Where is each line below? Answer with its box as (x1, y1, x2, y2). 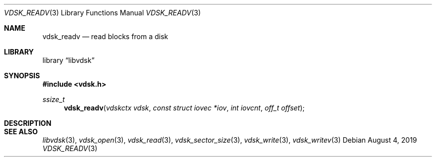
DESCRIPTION (4, 119, 52, 127)
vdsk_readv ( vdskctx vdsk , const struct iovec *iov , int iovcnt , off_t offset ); (64, 104, 305, 112)
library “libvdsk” (42, 56, 95, 64)
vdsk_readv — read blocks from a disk (42, 32, 168, 41)
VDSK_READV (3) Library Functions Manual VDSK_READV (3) (4, 8, 201, 17)
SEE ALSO (4, 127, 38, 136)
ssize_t (42, 95, 65, 104)
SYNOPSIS (4, 71, 40, 80)
